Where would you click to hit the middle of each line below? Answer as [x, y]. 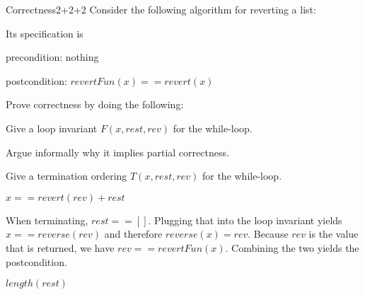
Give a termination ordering [66, 176]
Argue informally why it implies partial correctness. [117, 152]
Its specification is [45, 33]
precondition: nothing [52, 57]
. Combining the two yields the [292, 247]
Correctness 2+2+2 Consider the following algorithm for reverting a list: [161, 9]
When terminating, [47, 220]
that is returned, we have [60, 247]
